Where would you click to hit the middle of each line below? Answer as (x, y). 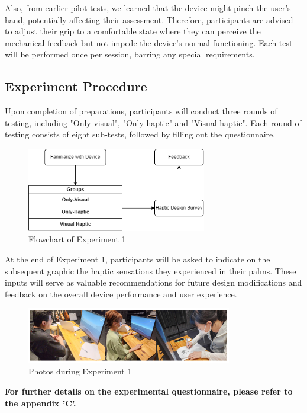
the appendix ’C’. (41, 403)
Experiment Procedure (76, 86)
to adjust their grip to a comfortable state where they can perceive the (133, 31)
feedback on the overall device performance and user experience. (121, 294)
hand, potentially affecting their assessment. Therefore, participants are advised (149, 19)
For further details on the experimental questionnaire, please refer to (149, 391)
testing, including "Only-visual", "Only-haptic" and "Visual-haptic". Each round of (153, 122)
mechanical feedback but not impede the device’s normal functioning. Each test (149, 42)
